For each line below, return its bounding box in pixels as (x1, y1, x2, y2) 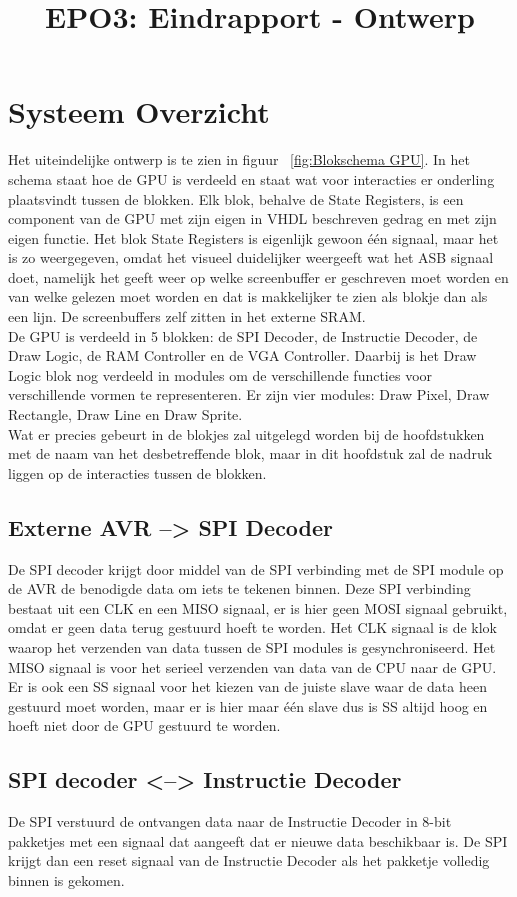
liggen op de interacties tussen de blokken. (8, 462, 267, 483)
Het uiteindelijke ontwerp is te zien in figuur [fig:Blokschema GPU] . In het (8, 149, 470, 170)
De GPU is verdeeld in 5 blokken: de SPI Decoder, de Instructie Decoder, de (8, 325, 478, 346)
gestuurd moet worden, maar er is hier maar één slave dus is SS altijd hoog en (8, 695, 488, 716)
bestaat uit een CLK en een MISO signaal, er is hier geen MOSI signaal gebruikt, (8, 597, 508, 618)
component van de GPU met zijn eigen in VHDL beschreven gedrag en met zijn (8, 208, 497, 229)
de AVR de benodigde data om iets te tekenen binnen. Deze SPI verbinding (8, 578, 471, 599)
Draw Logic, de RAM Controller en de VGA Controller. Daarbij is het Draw (8, 345, 477, 366)
